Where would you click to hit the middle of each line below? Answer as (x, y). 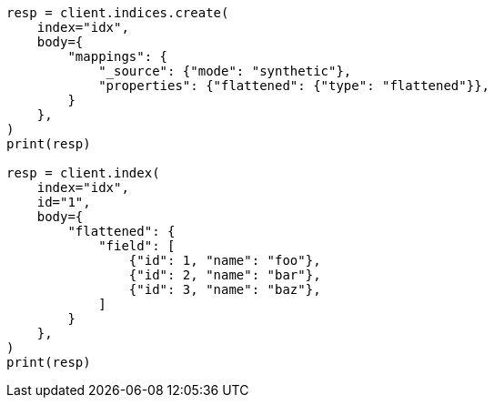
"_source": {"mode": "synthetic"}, (225, 71)
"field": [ (137, 246)
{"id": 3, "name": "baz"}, (225, 289)
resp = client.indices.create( (118, 13)
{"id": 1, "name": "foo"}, (225, 260)
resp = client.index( (83, 173)
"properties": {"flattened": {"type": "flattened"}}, (294, 86)
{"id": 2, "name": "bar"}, (225, 275)
